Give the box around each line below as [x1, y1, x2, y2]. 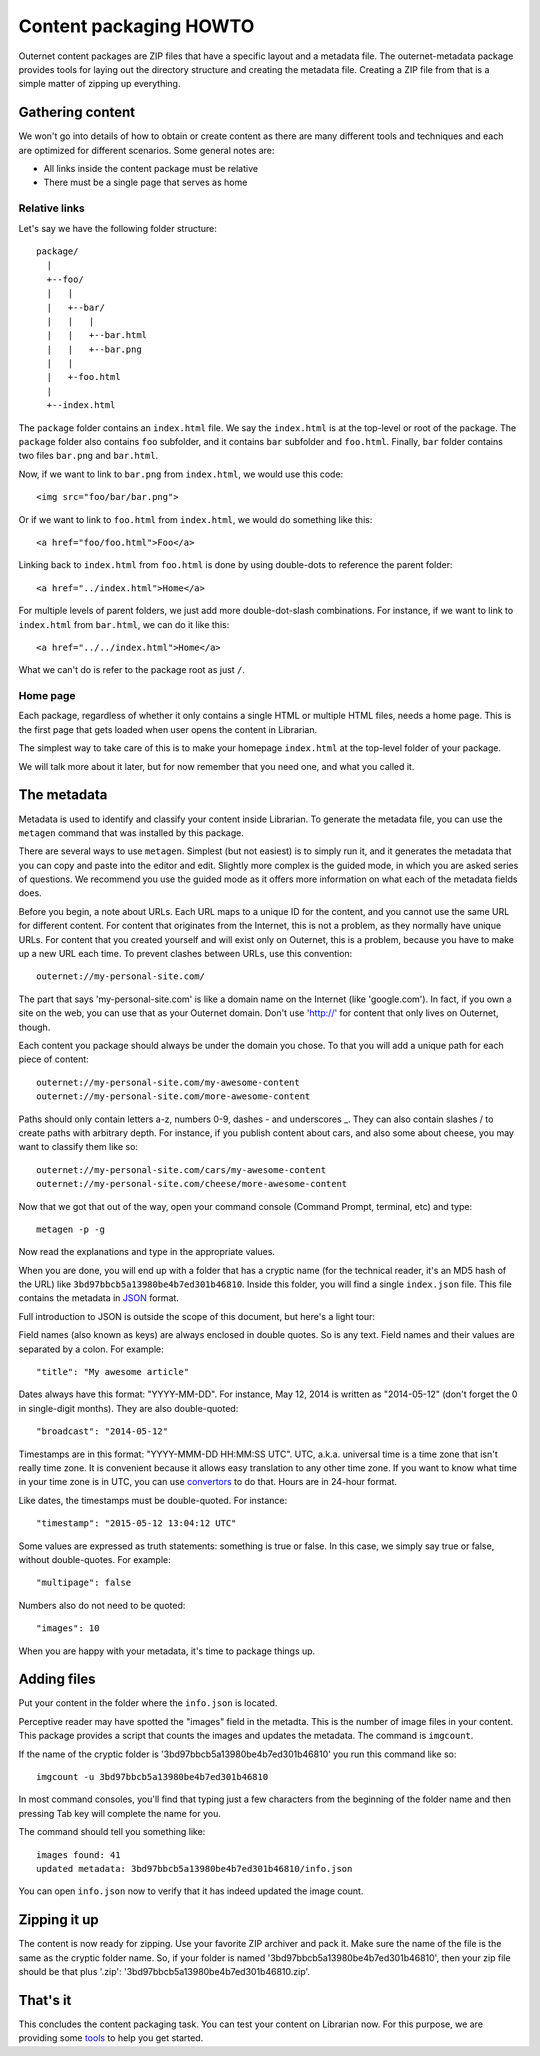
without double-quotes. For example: [18, 1553, 172, 1565]
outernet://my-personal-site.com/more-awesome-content [36, 1091, 311, 1102]
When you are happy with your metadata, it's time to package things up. [18, 1645, 316, 1657]
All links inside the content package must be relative [43, 163, 259, 175]
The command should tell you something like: [18, 1826, 206, 1838]
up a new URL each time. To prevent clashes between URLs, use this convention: [18, 948, 353, 960]
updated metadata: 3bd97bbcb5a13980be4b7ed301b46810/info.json [36, 1863, 353, 1874]
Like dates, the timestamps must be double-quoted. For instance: [18, 1494, 288, 1506]
